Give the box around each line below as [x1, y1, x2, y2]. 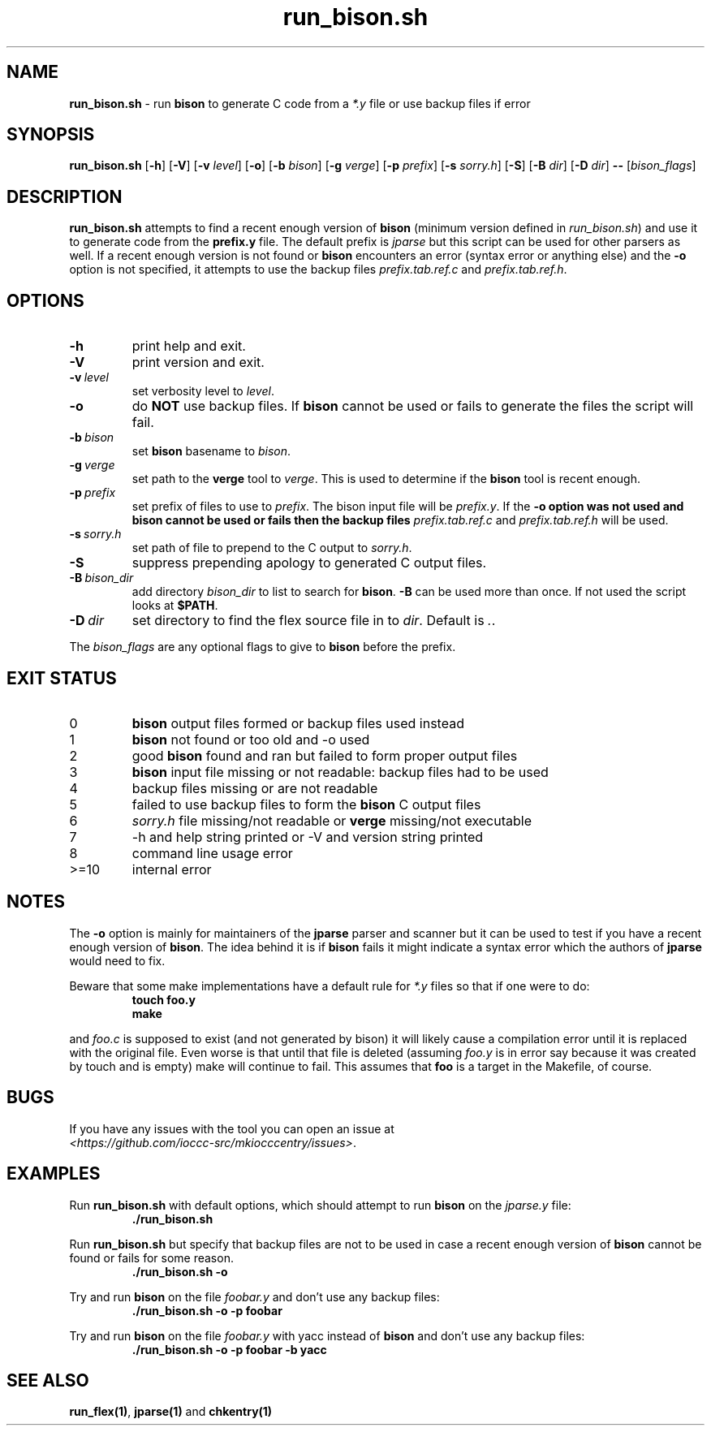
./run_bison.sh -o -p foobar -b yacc [131, 1342, 327, 1357]
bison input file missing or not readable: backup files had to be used [131, 763, 549, 780]
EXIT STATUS [6, 667, 117, 688]
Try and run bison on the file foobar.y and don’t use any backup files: [69, 1289, 440, 1304]
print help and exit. [131, 338, 246, 355]
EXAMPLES [6, 1163, 101, 1184]
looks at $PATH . [131, 598, 218, 613]
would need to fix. [69, 953, 166, 968]
